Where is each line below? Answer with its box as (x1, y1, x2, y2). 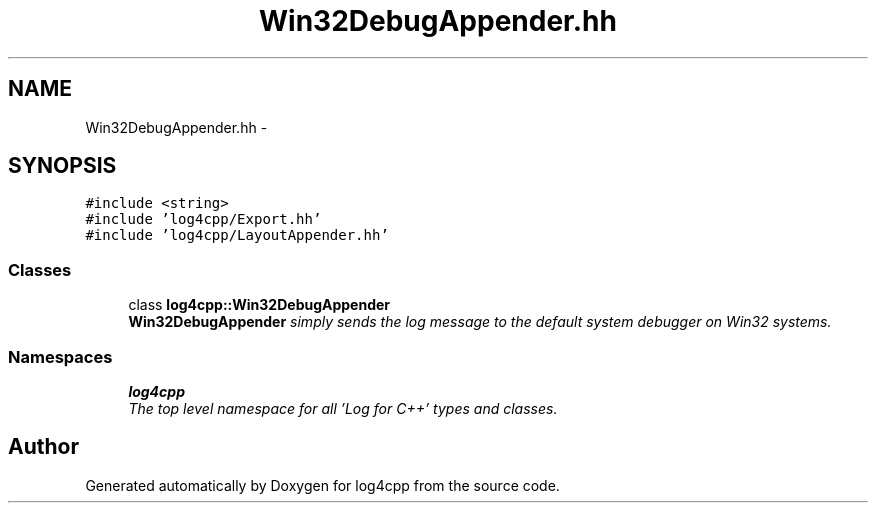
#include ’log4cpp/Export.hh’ (85, 211, 322, 228)
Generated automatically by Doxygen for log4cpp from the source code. (85, 476, 560, 494)
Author (8, 434, 79, 460)
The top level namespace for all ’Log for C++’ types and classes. (128, 399, 558, 417)
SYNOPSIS (8, 153, 117, 179)
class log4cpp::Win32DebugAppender (128, 296, 391, 314)
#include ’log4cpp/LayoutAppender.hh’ (85, 227, 389, 244)
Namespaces (8, 346, 113, 367)
